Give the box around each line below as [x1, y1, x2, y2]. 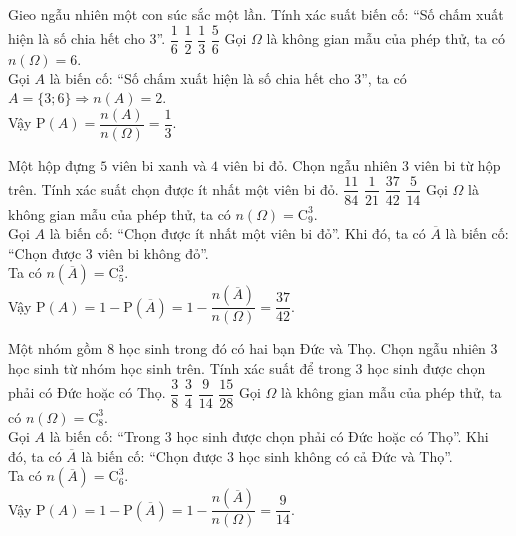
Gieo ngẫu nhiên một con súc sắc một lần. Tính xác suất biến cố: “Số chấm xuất [8, 4, 504, 24]
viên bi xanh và [111, 154, 207, 175]
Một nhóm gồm [8, 338, 103, 359]
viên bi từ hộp [413, 154, 501, 175]
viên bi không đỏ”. [97, 242, 209, 263]
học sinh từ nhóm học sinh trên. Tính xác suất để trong [8, 357, 351, 378]
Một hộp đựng [8, 154, 96, 175]
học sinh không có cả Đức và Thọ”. [238, 445, 453, 466]
